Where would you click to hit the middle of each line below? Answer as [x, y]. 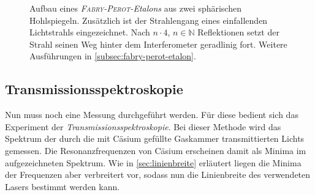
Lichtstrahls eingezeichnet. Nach [90, 32]
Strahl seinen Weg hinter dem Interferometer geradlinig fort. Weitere [158, 44]
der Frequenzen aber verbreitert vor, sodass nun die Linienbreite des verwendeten [158, 175]
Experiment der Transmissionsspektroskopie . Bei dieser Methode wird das [143, 126]
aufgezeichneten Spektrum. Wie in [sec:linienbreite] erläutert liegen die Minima [153, 162]
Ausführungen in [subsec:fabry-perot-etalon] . [113, 56]
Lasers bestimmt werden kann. [63, 186]
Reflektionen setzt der [238, 32]
